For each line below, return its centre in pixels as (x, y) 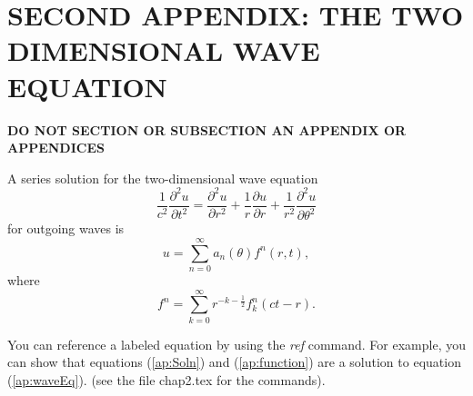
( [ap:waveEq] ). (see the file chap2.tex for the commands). (166, 379)
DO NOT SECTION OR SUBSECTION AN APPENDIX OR (207, 129)
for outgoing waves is (66, 228)
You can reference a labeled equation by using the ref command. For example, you (237, 344)
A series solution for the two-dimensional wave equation (163, 178)
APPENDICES (56, 148)
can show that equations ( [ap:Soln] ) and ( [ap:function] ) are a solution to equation (234, 362)
